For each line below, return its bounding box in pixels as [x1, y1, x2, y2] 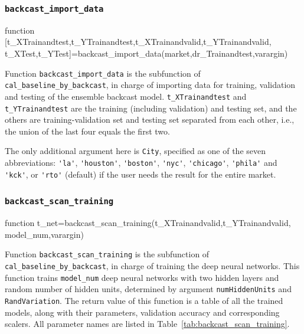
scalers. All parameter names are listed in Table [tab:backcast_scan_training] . [5, 317, 290, 330]
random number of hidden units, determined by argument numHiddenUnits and [5, 283, 292, 295]
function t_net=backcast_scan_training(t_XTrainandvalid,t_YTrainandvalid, [5, 217, 291, 229]
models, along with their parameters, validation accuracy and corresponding [5, 306, 280, 318]
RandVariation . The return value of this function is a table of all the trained [5, 294, 283, 306]
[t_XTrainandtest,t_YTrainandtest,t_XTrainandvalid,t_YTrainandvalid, [5, 35, 272, 48]
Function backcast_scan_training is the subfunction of [5, 248, 210, 260]
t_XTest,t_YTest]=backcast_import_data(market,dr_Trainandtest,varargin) [5, 47, 288, 59]
